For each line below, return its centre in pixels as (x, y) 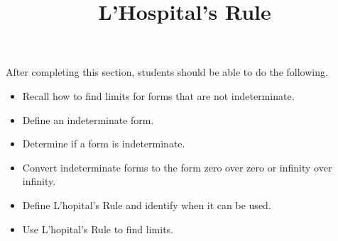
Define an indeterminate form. (88, 119)
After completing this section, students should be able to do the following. (167, 72)
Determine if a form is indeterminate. (104, 144)
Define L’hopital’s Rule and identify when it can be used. (147, 204)
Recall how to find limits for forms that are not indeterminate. (158, 95)
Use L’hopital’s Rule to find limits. (98, 229)
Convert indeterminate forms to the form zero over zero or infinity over (177, 167)
